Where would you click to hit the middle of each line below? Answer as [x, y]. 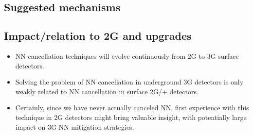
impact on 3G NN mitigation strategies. [75, 127]
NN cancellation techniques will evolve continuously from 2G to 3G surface [127, 56]
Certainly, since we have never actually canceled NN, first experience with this [132, 108]
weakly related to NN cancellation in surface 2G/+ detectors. [107, 91]
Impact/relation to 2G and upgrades [98, 36]
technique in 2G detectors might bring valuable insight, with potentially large [131, 117]
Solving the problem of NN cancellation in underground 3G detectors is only [129, 82]
